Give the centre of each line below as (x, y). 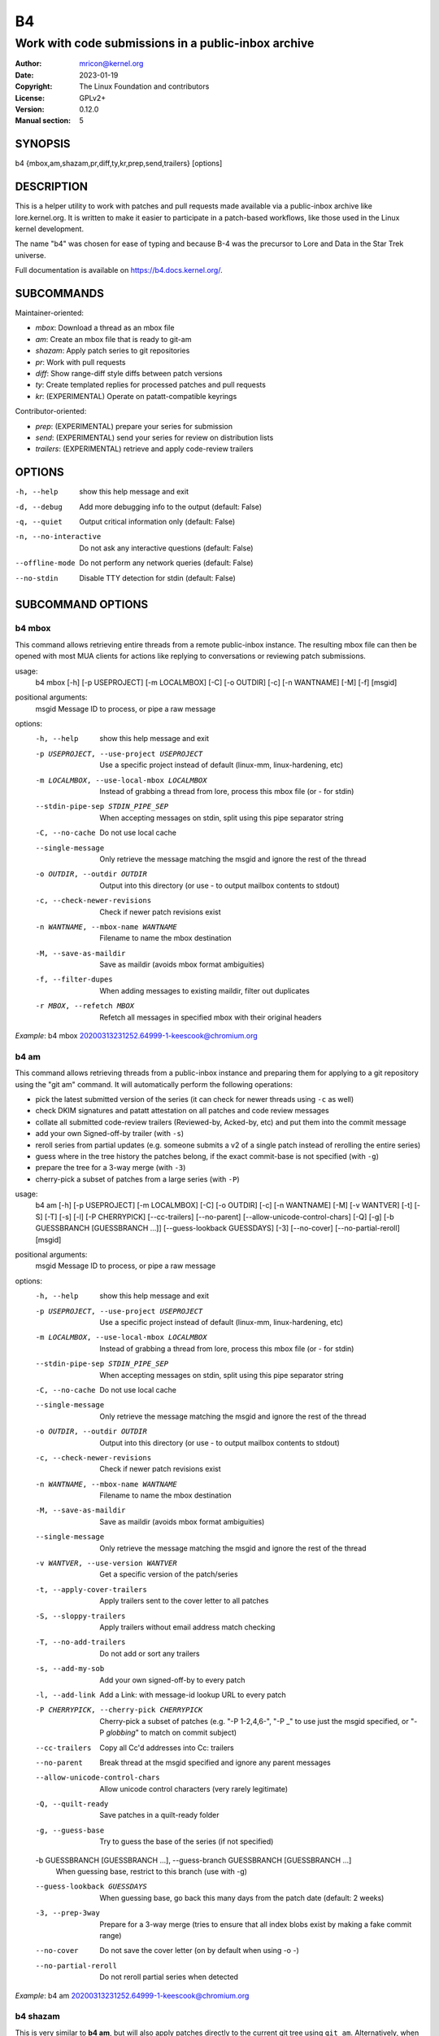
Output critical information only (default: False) (157, 522)
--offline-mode (46, 563)
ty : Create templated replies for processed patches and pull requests (150, 385)
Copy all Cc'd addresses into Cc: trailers (167, 1748)
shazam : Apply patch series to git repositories (113, 351)
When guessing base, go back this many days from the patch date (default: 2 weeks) (242, 1898)
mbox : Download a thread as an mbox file (105, 328)
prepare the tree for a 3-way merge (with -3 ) (111, 1168)
